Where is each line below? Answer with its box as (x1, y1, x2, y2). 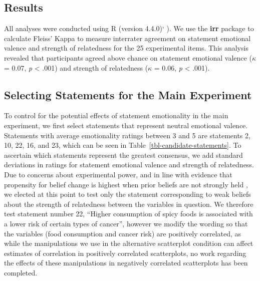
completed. (4, 267, 38, 277)
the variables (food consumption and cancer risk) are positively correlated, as (4, 228, 241, 238)
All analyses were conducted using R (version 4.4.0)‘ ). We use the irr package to (4, 23, 254, 34)
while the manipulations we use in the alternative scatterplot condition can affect (4, 238, 253, 248)
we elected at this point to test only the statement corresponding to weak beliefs (4, 189, 251, 199)
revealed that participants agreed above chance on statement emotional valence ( (4, 52, 252, 63)
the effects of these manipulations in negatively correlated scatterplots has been (4, 257, 248, 268)
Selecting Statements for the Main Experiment (4, 87, 252, 102)
